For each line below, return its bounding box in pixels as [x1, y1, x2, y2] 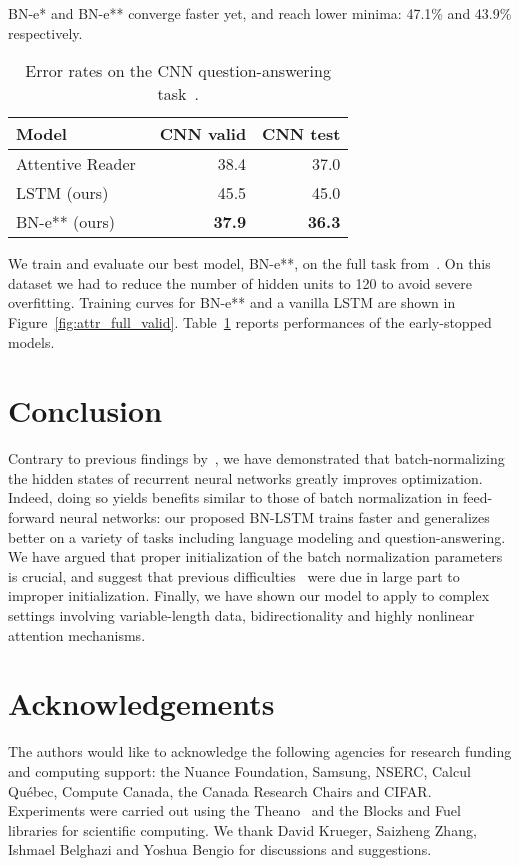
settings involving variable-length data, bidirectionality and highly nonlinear [8, 605, 475, 626]
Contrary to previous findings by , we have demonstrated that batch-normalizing [8, 448, 505, 469]
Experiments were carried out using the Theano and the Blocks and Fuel [8, 800, 461, 821]
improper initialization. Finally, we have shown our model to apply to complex [8, 585, 490, 606]
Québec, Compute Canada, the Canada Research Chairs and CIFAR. [8, 780, 432, 801]
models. [8, 331, 55, 352]
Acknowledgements [8, 683, 275, 724]
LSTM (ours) [16, 181, 109, 205]
